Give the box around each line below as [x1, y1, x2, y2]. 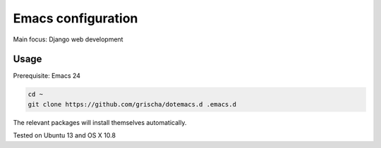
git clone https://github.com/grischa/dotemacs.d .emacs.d [28, 100, 236, 108]
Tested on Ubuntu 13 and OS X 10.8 [13, 131, 116, 140]
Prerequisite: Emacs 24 [13, 72, 81, 80]
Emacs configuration [13, 11, 138, 26]
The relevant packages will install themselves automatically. [13, 118, 187, 126]
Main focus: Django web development [13, 35, 123, 43]
